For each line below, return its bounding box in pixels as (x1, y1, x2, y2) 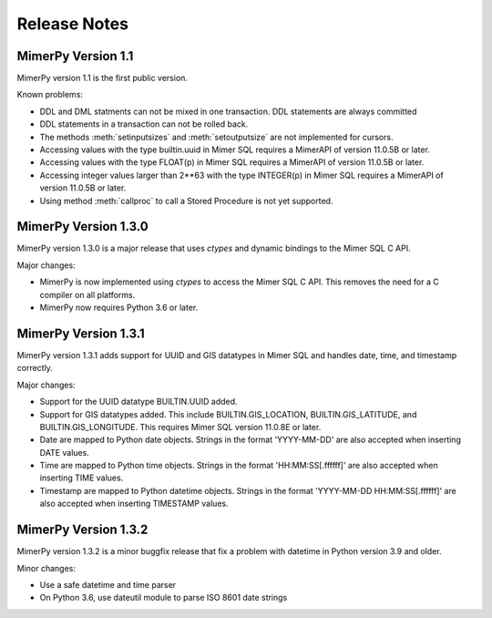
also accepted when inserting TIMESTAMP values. (39, 498, 229, 510)
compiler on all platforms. (39, 289, 136, 300)
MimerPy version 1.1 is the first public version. (16, 73, 189, 84)
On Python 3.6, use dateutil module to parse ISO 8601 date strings (39, 592, 288, 603)
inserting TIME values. (39, 472, 124, 483)
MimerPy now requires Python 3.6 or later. (39, 302, 199, 314)
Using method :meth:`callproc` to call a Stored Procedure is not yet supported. (39, 195, 333, 206)
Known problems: (16, 89, 84, 100)
